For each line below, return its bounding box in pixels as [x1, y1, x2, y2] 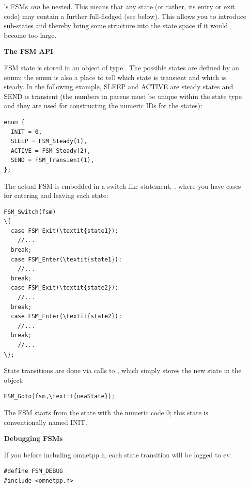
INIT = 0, [11, 128, 42, 135]
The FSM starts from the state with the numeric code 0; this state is [4, 407, 208, 417]
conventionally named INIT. [4, 417, 87, 427]
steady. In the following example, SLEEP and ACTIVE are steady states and [4, 81, 234, 92]
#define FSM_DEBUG [4, 468, 63, 475]
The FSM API [4, 46, 53, 56]
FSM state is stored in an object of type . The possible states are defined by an [4, 62, 239, 72]
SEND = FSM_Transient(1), [11, 157, 94, 164]
